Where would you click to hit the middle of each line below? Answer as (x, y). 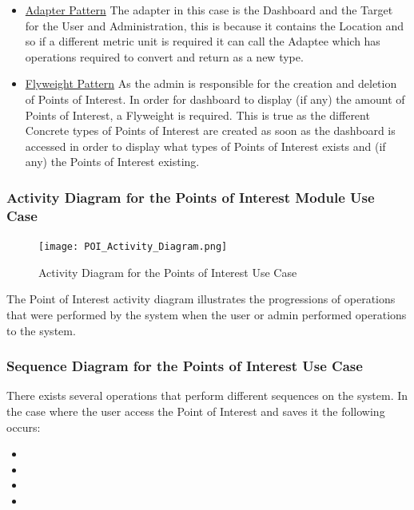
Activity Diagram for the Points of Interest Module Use (191, 197)
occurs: (24, 427)
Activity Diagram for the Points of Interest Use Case (168, 272)
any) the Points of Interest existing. (112, 162)
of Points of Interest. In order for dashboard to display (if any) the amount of (215, 99)
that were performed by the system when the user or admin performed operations (207, 314)
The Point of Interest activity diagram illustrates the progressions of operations (201, 299)
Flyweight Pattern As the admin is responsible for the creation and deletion (211, 83)
